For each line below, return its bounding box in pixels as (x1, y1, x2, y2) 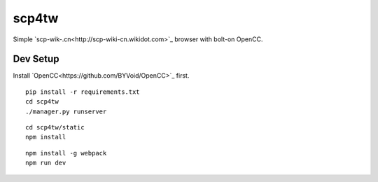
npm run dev (25, 159, 66, 167)
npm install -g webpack (25, 149, 107, 157)
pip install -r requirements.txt (25, 87, 140, 96)
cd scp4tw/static (25, 123, 85, 132)
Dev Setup (13, 53, 59, 65)
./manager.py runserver (25, 107, 107, 115)
